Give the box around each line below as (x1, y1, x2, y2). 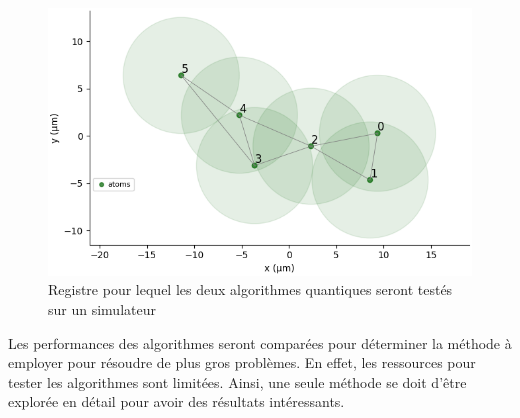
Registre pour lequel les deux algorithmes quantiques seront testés (48, 279, 453, 300)
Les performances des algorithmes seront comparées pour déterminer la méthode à (8, 332, 512, 353)
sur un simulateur (48, 299, 156, 320)
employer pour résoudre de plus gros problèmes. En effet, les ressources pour (8, 352, 476, 373)
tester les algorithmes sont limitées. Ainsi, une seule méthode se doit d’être (8, 371, 467, 392)
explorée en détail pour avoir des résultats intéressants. (8, 391, 345, 412)
